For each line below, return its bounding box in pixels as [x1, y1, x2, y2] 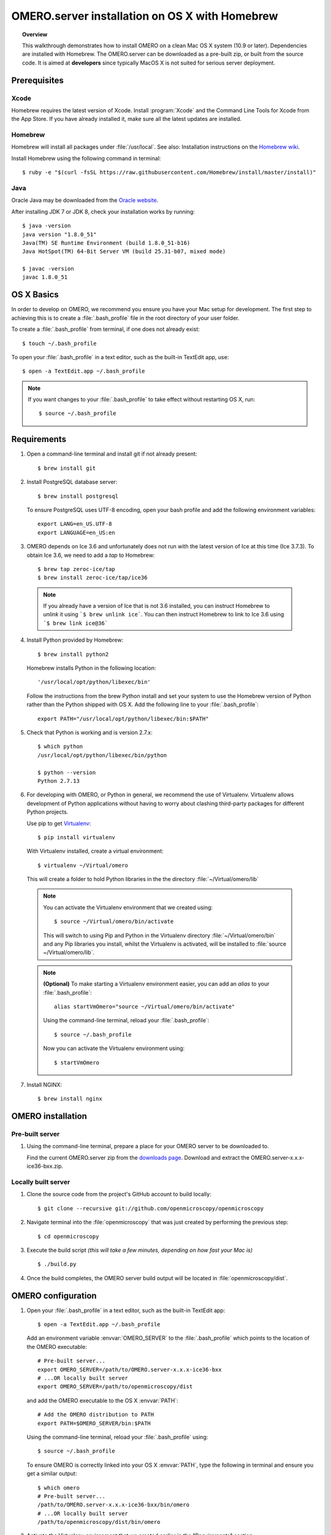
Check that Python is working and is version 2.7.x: [26, 728, 153, 736]
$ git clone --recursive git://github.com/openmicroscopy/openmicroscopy [37, 1205, 264, 1212]
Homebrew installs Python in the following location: [26, 664, 156, 672]
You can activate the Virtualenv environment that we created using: [43, 903, 213, 911]
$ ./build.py [37, 1261, 77, 1268]
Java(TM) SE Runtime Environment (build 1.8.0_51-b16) [22, 239, 191, 246]
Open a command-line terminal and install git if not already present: [26, 450, 197, 457]
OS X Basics [11, 289, 59, 300]
